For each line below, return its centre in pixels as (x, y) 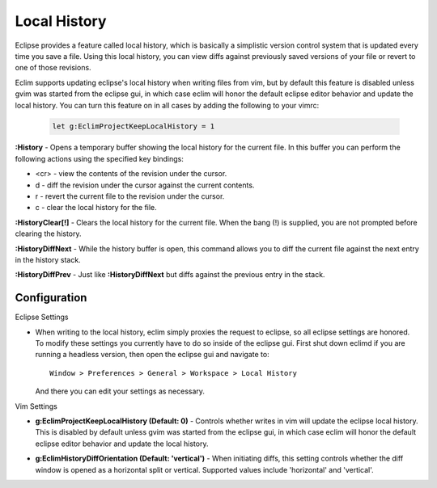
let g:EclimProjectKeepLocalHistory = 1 (133, 126)
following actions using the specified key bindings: (99, 158)
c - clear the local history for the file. (96, 208)
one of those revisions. (53, 68)
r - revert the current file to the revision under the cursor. (130, 196)
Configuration (51, 298)
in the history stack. (48, 259)
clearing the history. (48, 233)
